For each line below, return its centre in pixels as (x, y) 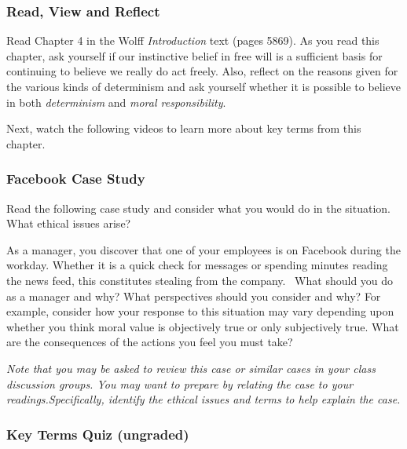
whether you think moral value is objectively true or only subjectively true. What (203, 326)
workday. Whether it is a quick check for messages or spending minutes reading (197, 265)
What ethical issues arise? (69, 223)
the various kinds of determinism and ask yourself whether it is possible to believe (204, 86)
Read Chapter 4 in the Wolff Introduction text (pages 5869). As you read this (193, 40)
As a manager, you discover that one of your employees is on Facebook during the (203, 249)
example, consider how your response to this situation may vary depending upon (200, 311)
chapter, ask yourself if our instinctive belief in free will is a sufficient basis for (194, 55)
